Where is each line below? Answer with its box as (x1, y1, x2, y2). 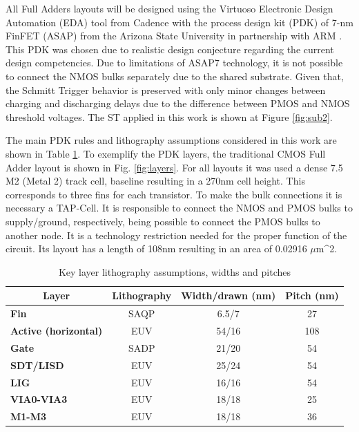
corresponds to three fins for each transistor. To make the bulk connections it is (6, 187, 342, 201)
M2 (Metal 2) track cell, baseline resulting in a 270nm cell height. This (6, 173, 305, 188)
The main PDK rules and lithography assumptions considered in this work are (6, 133, 337, 147)
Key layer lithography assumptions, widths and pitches (58, 264, 291, 279)
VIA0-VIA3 (10, 392, 68, 406)
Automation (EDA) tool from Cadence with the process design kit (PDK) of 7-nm (6, 15, 353, 29)
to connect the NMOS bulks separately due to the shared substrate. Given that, (6, 68, 344, 83)
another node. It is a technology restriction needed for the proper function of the (6, 227, 347, 242)
